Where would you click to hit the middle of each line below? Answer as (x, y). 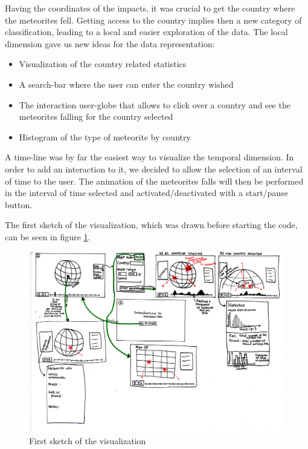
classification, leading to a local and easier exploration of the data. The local (146, 32)
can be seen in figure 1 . (48, 236)
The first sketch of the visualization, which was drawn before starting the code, (151, 225)
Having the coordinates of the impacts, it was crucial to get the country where (150, 8)
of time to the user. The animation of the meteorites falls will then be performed (154, 181)
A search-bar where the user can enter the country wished (126, 84)
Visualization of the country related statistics (103, 64)
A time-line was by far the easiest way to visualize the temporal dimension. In (149, 157)
